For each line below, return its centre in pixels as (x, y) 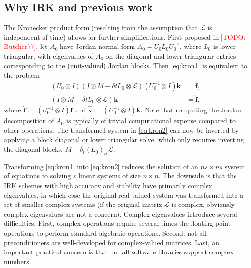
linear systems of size (110, 176)
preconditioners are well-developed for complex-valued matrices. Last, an (112, 242)
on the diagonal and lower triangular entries (171, 55)
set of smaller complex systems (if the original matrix (83, 204)
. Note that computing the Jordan (191, 110)
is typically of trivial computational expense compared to (151, 120)
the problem (22, 75)
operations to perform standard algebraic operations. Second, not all (105, 233)
